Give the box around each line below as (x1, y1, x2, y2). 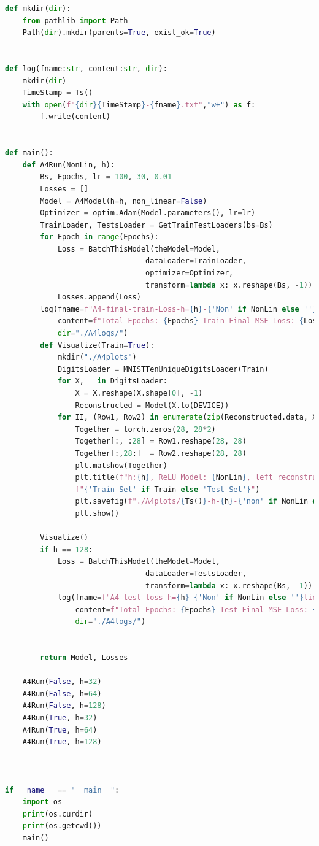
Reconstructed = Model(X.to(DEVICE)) (75, 401, 229, 410)
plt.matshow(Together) (75, 461, 167, 470)
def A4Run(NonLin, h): (22, 160, 115, 169)
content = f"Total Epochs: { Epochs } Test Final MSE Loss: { (75, 605, 317, 614)
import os (22, 798, 63, 807)
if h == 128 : (40, 545, 93, 554)
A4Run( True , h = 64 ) (22, 725, 98, 734)
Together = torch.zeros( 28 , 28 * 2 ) (75, 425, 216, 434)
